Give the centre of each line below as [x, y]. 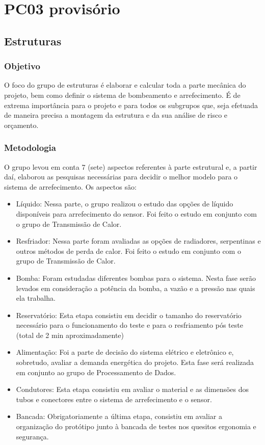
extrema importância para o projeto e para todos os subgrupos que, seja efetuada [131, 105]
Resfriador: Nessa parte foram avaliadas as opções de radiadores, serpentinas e [138, 241]
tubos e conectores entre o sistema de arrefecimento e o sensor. [114, 399]
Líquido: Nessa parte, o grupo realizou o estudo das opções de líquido [125, 204]
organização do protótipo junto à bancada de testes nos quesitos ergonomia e [136, 426]
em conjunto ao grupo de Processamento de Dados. [96, 372]
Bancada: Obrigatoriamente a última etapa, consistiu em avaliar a [119, 416]
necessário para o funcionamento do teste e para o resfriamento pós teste [129, 325]
